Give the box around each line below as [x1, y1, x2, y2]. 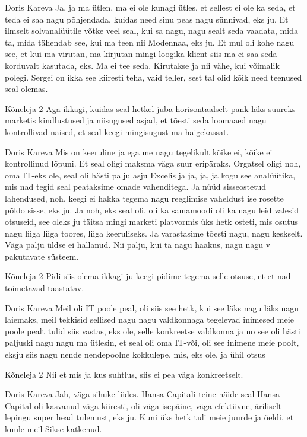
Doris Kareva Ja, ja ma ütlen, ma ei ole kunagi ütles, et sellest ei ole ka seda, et [5, 1, 296, 13]
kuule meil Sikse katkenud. [5, 423, 102, 435]
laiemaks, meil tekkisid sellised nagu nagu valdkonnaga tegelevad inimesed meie [5, 313, 294, 326]
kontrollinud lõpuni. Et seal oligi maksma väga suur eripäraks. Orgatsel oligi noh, [5, 157, 301, 170]
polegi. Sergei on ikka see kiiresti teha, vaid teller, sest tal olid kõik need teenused [5, 71, 302, 83]
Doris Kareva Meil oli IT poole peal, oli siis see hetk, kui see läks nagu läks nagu [5, 301, 299, 314]
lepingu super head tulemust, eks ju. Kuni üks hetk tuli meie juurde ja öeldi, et [5, 411, 294, 423]
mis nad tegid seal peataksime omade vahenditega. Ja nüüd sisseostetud [5, 180, 267, 193]
